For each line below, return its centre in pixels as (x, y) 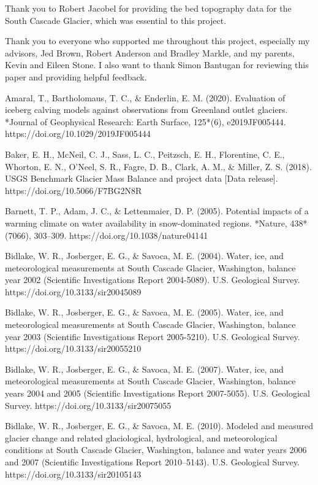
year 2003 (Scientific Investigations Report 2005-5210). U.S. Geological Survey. (153, 336)
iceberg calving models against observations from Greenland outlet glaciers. (146, 110)
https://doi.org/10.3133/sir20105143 (73, 474)
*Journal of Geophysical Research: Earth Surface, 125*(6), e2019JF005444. (146, 121)
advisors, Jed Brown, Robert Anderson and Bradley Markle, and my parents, (150, 52)
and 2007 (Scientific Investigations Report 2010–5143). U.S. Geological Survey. (152, 462)
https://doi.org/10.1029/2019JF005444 (78, 134)
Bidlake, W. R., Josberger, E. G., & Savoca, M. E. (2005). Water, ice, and (144, 312)
